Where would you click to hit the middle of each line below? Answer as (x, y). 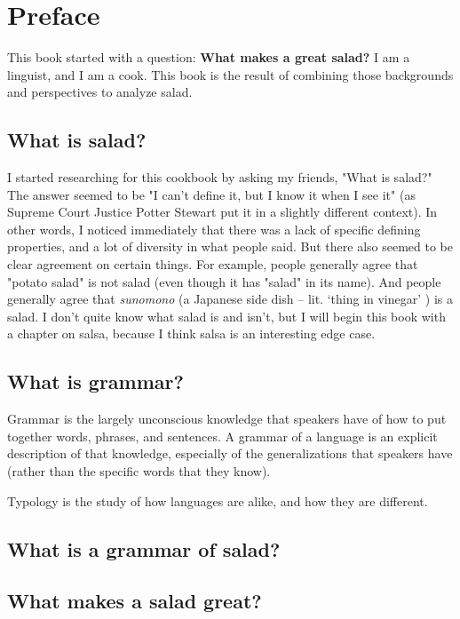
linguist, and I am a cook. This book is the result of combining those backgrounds (230, 74)
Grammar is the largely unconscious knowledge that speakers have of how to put (227, 419)
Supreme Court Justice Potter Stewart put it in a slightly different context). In (222, 212)
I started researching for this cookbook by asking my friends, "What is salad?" (220, 177)
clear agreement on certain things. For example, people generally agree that (213, 264)
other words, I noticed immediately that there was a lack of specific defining (214, 229)
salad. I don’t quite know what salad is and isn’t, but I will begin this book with (226, 316)
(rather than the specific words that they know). (139, 471)
